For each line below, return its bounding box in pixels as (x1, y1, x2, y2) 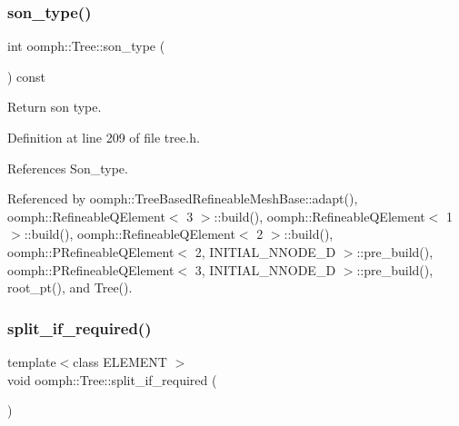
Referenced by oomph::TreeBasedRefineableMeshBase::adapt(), (7, 189, 358, 208)
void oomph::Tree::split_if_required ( (7, 370, 217, 389)
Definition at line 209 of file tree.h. (7, 128, 200, 146)
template (7, 352, 56, 371)
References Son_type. (7, 158, 128, 177)
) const (7, 66, 46, 85)
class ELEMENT (73, 352, 167, 371)
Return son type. (7, 97, 102, 116)
